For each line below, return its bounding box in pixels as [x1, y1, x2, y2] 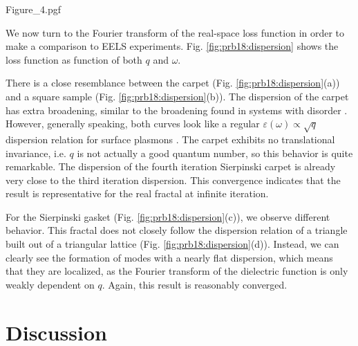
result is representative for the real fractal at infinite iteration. [6, 186, 269, 201]
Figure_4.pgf [6, 2, 61, 16]
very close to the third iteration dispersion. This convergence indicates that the [6, 172, 341, 187]
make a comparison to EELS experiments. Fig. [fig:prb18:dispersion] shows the [6, 39, 339, 53]
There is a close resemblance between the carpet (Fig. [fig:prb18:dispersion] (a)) [6, 75, 340, 90]
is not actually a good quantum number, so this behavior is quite [77, 145, 353, 160]
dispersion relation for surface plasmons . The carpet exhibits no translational [6, 131, 335, 146]
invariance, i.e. [6, 145, 66, 160]
